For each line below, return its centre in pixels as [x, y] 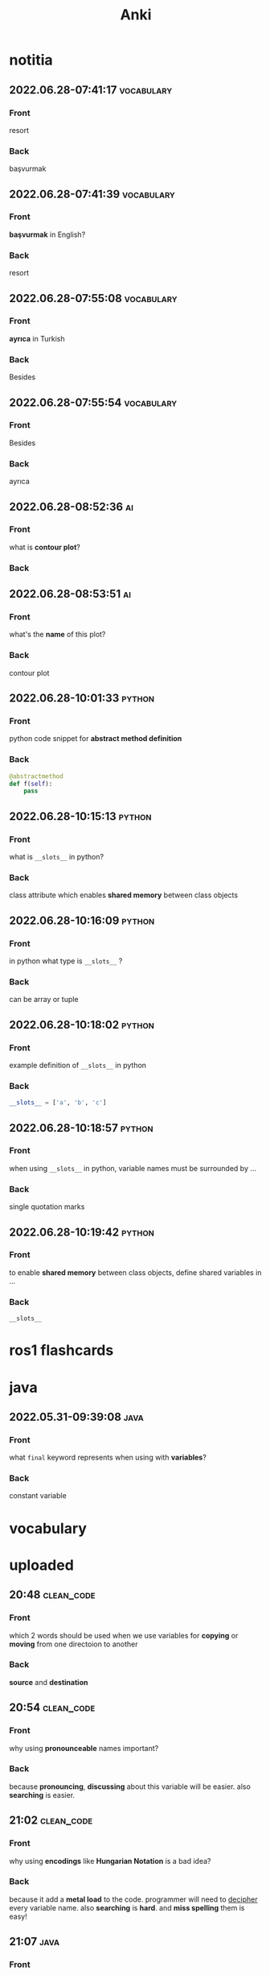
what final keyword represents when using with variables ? [108, 1457]
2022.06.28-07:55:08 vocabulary [93, 298]
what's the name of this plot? [57, 635]
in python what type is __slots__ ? [66, 961]
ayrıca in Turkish [37, 338]
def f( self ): [31, 784]
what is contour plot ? [45, 547]
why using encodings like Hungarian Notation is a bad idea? [110, 1861]
